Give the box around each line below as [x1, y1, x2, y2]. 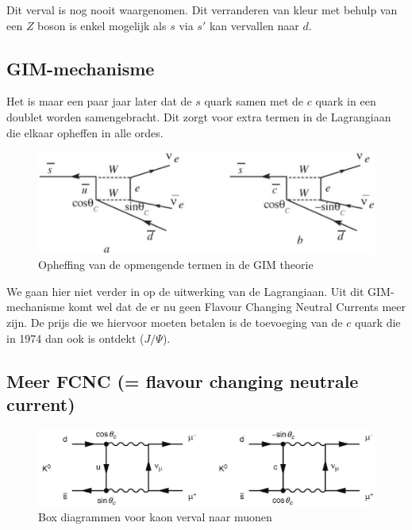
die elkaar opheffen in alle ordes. [6, 124, 164, 140]
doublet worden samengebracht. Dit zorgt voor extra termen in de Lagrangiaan [6, 108, 391, 125]
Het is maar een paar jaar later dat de [6, 93, 192, 109]
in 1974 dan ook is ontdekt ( [6, 329, 144, 346]
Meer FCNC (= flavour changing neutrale [6, 368, 359, 393]
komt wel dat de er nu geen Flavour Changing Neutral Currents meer [68, 298, 406, 315]
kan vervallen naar [209, 17, 299, 33]
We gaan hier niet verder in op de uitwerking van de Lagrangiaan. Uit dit [6, 282, 364, 299]
